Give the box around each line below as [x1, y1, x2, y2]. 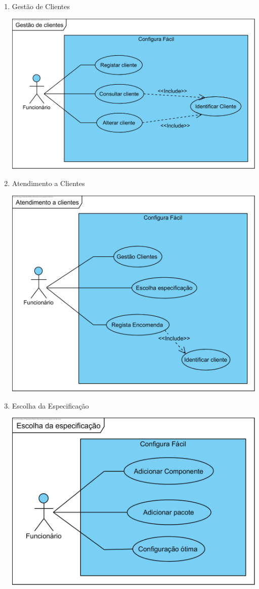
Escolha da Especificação [12, 400, 89, 411]
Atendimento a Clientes [12, 178, 85, 189]
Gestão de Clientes [12, 1, 70, 11]
